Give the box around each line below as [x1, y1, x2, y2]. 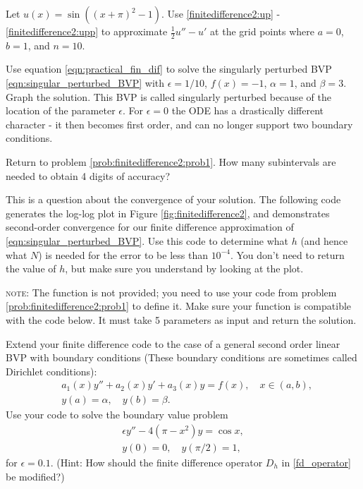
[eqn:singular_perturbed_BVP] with [6, 76, 165, 90]
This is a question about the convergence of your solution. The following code [6, 192, 341, 207]
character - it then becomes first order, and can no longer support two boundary [6, 116, 353, 131]
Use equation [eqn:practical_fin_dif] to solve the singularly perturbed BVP [6, 61, 332, 76]
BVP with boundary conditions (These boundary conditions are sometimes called [6, 350, 357, 365]
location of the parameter [6, 103, 116, 118]
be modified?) [6, 469, 65, 483]
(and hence [300, 233, 348, 248]
